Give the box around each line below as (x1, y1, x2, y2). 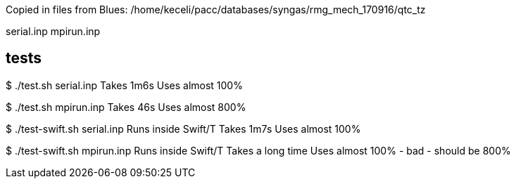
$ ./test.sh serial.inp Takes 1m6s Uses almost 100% (6, 79, 243, 91)
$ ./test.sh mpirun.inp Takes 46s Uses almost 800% (6, 100, 246, 113)
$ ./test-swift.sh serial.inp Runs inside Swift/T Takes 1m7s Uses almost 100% (6, 122, 361, 135)
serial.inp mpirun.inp (6, 25, 101, 37)
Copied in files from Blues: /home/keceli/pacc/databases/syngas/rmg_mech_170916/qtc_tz (6, 4, 426, 15)
